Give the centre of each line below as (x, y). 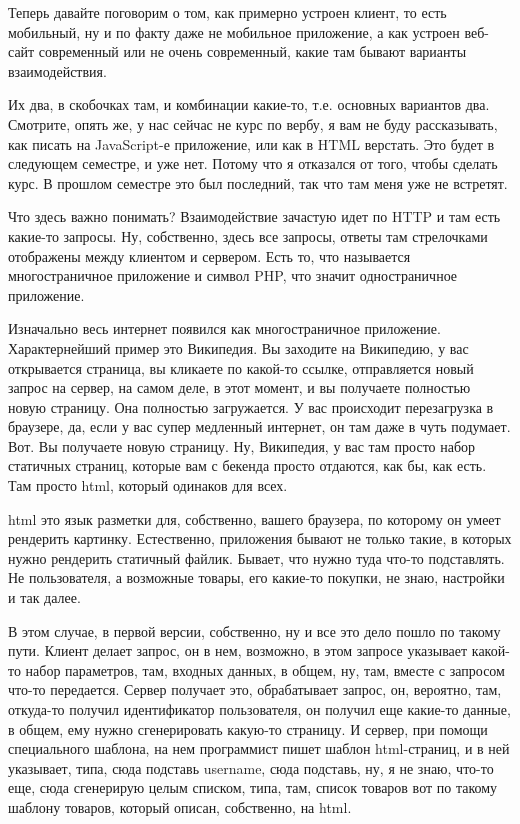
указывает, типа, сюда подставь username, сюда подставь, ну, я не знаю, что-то (251, 767)
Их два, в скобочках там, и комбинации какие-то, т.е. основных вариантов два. (249, 104)
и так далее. (44, 597)
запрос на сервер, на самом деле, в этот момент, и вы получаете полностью (239, 387)
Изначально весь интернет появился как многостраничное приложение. (224, 328)
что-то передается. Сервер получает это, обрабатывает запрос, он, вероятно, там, (255, 689)
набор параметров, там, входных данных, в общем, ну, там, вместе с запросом (265, 669)
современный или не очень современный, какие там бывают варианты (252, 51)
